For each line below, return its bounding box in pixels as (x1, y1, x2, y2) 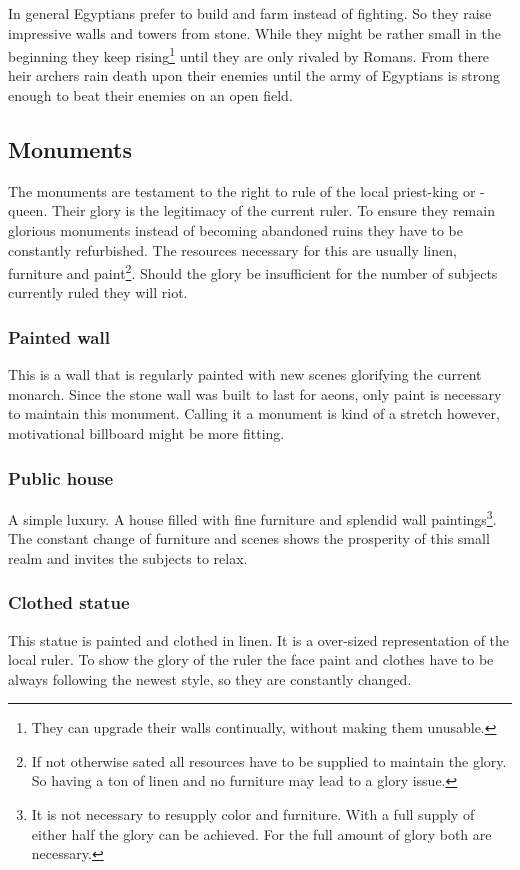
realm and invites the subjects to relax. (8, 547, 248, 568)
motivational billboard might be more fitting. (8, 423, 285, 444)
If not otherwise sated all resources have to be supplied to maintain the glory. (31, 750, 507, 771)
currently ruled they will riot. (8, 282, 188, 303)
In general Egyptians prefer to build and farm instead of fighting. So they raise (8, 3, 492, 23)
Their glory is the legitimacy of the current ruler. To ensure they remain (51, 200, 495, 221)
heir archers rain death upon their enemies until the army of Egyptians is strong (8, 65, 501, 86)
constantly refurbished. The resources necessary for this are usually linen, (8, 239, 457, 260)
